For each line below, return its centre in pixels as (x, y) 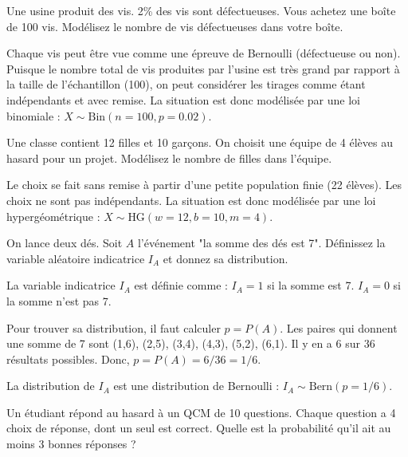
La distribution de (51, 386)
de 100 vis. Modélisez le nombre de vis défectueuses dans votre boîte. (175, 26)
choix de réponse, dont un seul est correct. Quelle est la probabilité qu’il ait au (199, 428)
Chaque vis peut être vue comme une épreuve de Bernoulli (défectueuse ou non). (204, 53)
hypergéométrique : (53, 216)
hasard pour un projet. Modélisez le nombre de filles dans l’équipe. (169, 158)
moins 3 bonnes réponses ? (71, 444)
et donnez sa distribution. (226, 258)
